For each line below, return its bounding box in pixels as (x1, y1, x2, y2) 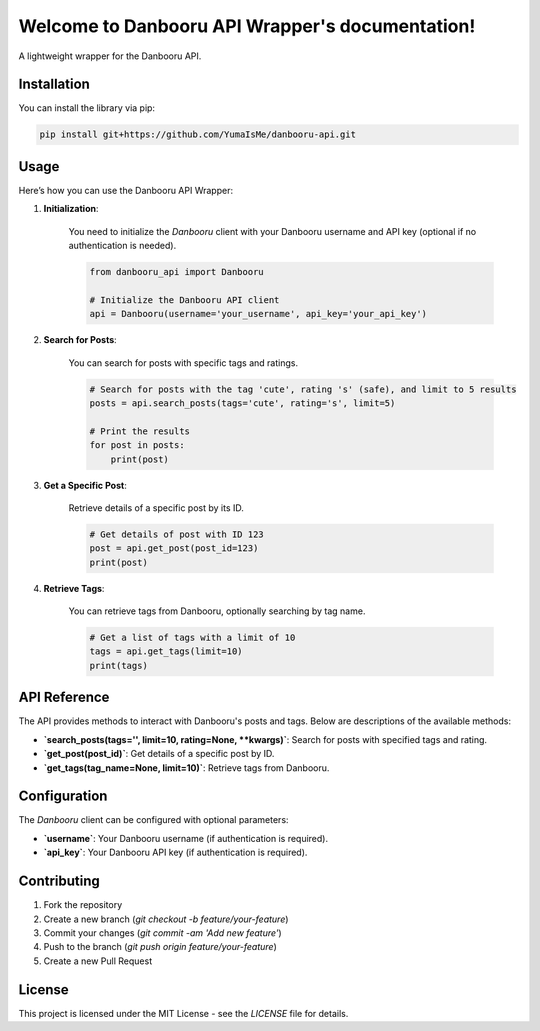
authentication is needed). (68, 240, 177, 252)
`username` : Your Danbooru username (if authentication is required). (43, 832, 329, 844)
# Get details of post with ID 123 (89, 528, 264, 540)
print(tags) (89, 660, 149, 671)
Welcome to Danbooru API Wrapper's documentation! (18, 15, 476, 37)
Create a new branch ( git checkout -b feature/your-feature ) (43, 913, 289, 925)
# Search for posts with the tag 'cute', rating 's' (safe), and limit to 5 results (89, 383, 517, 395)
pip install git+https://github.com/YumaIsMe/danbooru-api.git (39, 129, 357, 140)
